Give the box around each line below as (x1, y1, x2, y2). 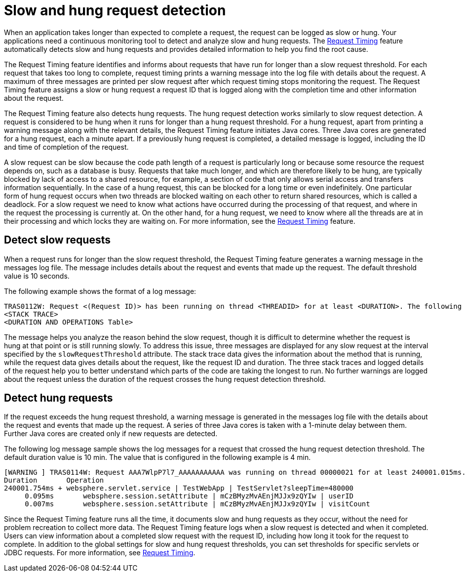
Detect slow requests (4, 234, 111, 247)
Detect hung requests (4, 392, 113, 405)
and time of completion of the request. (4, 142, 129, 151)
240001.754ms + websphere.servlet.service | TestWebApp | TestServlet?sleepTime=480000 (4, 484, 354, 493)
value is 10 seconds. (4, 271, 70, 280)
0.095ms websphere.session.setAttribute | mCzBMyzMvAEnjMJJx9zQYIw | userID (25, 492, 354, 500)
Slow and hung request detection (4, 2, 226, 19)
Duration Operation (4, 476, 104, 485)
